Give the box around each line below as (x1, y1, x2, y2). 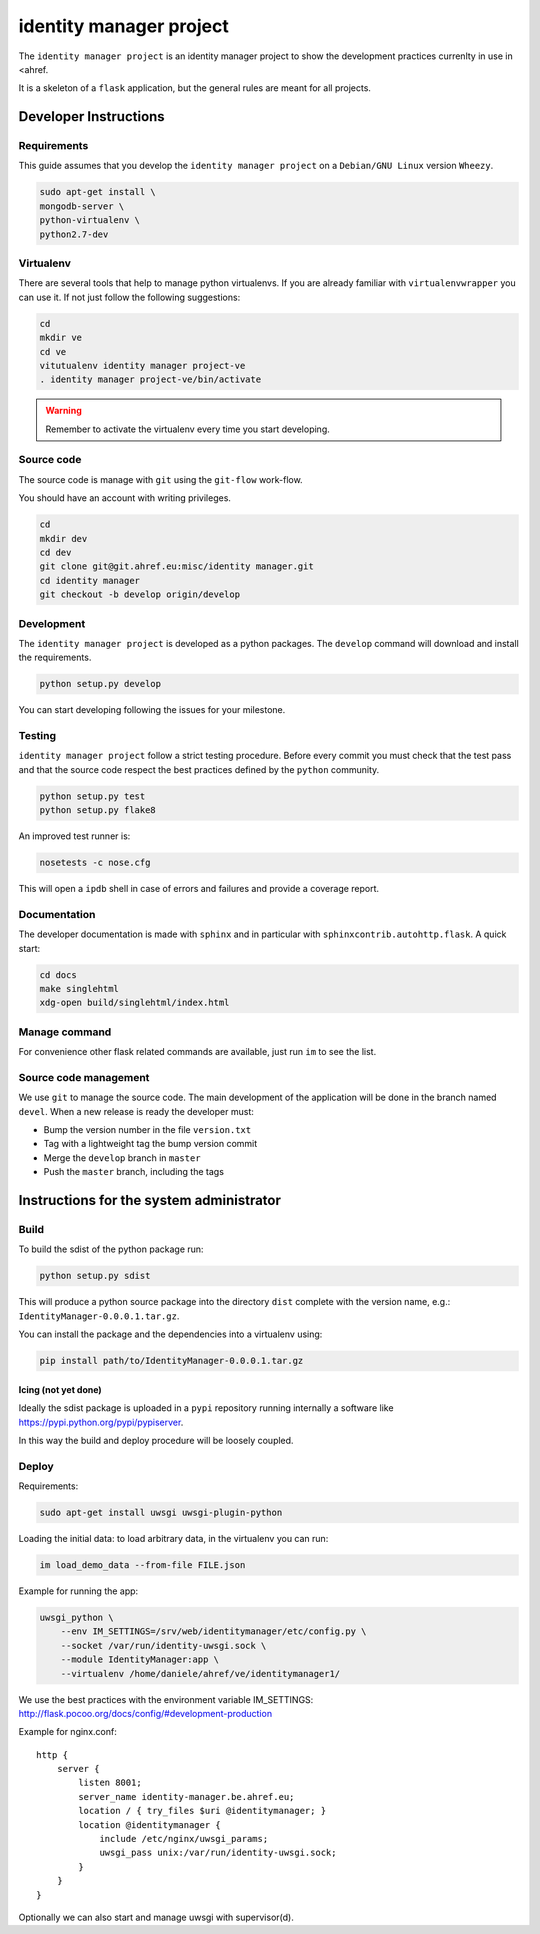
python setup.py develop (39, 678, 162, 690)
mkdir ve (39, 332, 83, 344)
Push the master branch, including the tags (43, 1166, 225, 1178)
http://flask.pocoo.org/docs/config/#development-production (18, 1707, 273, 1719)
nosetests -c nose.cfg (39, 857, 151, 869)
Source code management (18, 1070, 150, 1084)
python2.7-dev (39, 228, 109, 240)
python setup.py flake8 (39, 805, 157, 816)
